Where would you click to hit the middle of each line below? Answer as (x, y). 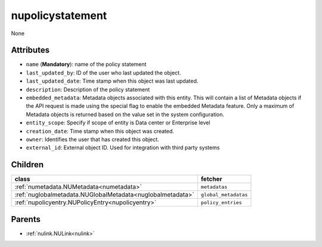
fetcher (212, 179)
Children (27, 165)
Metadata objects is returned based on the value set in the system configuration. (125, 114)
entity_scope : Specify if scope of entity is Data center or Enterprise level (118, 123)
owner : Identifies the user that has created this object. (92, 139)
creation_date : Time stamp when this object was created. (100, 131)
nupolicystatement (59, 15)
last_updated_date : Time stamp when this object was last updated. (112, 81)
